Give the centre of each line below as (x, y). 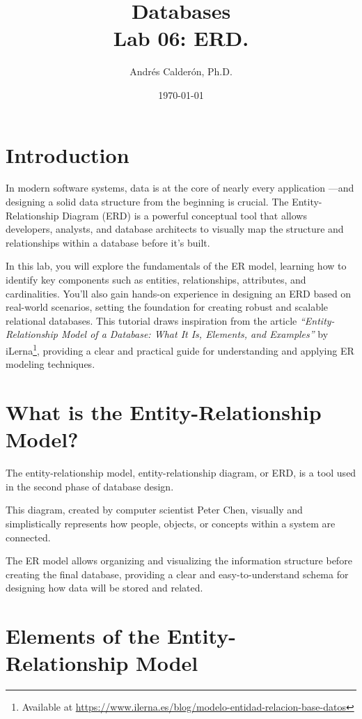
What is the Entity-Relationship (164, 412)
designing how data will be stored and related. (104, 588)
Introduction (68, 154)
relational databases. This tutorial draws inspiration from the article (151, 320)
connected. (28, 537)
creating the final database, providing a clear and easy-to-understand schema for (177, 574)
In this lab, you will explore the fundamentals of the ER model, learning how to (176, 266)
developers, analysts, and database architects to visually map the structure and (175, 229)
